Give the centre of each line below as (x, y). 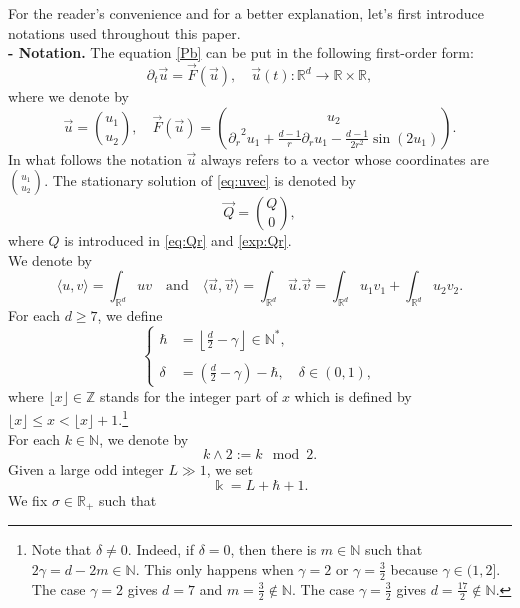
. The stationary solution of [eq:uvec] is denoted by (200, 180)
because (414, 568)
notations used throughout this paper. (124, 32)
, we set (230, 469)
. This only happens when (214, 568)
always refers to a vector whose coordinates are (345, 158)
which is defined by (353, 395)
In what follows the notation (95, 158)
